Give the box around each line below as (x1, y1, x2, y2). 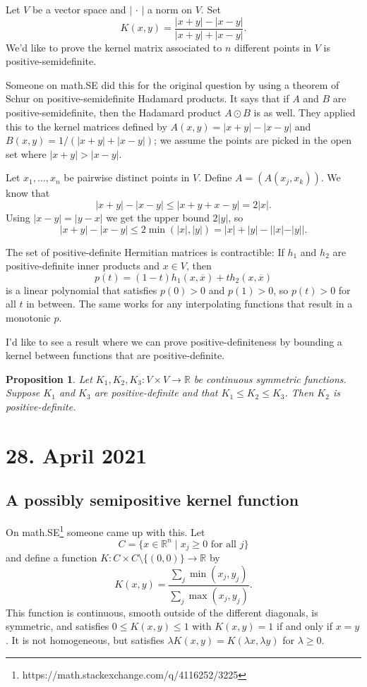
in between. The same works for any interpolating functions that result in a (26, 296, 353, 311)
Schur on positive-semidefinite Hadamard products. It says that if (6, 91, 289, 106)
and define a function (6, 550, 97, 565)
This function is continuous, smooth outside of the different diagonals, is (6, 604, 318, 619)
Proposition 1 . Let (6, 371, 92, 386)
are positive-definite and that (94, 385, 218, 400)
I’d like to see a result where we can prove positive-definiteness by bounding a (6, 334, 342, 348)
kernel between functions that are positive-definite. (6, 348, 225, 363)
